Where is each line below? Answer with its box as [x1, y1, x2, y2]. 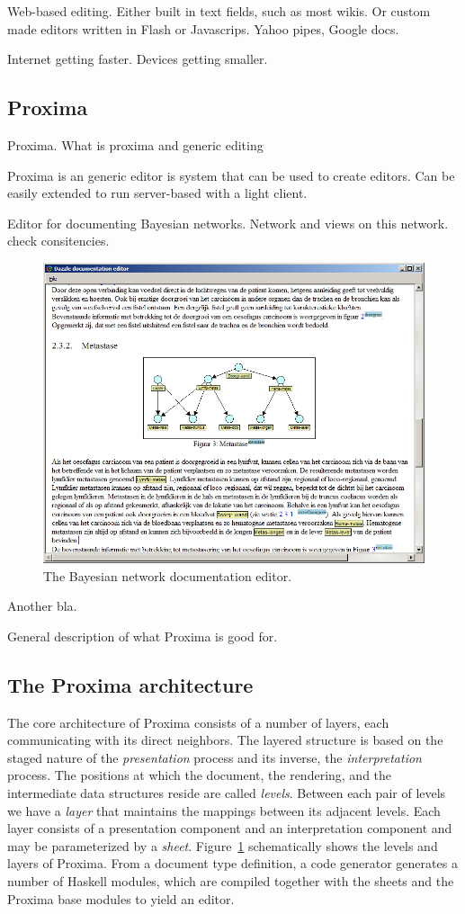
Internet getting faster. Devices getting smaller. [7, 49, 268, 68]
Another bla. [7, 596, 77, 615]
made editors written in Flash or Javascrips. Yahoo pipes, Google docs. [7, 19, 399, 38]
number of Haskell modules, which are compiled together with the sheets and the [7, 871, 454, 890]
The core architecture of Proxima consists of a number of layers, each [7, 712, 389, 731]
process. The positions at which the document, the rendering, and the [7, 766, 392, 784]
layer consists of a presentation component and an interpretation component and [7, 819, 452, 838]
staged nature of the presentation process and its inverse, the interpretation [7, 748, 422, 766]
